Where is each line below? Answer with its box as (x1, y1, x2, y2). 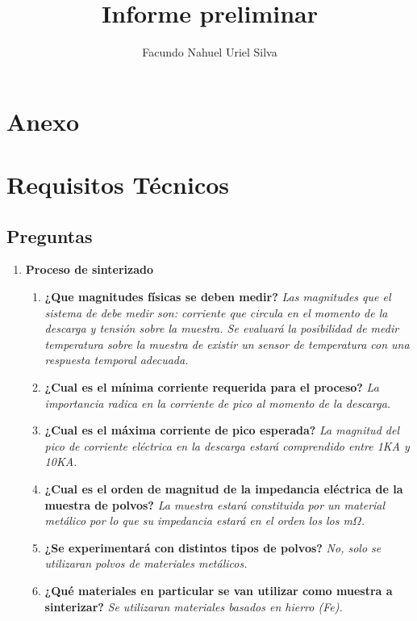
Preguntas (6, 223, 93, 248)
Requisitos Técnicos (6, 168, 230, 201)
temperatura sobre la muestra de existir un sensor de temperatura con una (44, 335, 410, 352)
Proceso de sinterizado (25, 261, 153, 278)
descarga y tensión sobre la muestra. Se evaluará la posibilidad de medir (44, 320, 399, 337)
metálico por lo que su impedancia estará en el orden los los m (44, 512, 352, 529)
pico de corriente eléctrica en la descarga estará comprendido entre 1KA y (44, 437, 410, 454)
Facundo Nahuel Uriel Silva (142, 44, 277, 61)
